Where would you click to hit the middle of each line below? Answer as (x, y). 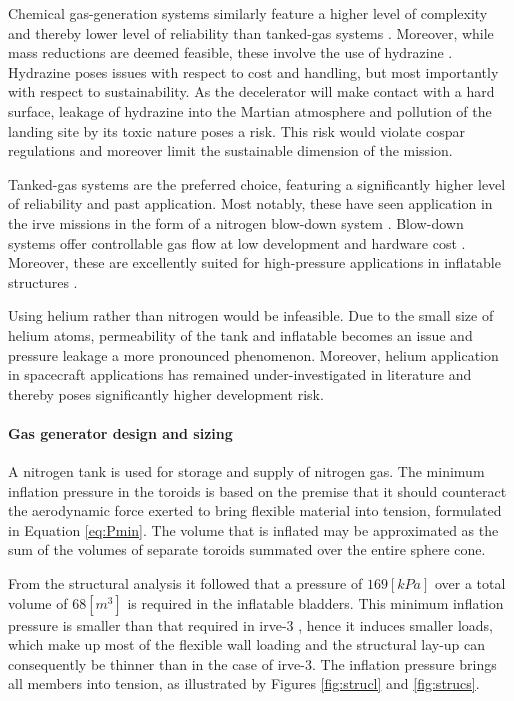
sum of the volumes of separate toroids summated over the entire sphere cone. (247, 549)
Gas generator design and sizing (120, 432)
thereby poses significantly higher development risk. (166, 393)
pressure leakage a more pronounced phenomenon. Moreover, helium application (253, 354)
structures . (43, 281)
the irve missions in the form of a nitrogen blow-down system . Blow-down (236, 222)
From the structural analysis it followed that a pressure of (185, 583)
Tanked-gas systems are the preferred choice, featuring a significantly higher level (257, 183)
